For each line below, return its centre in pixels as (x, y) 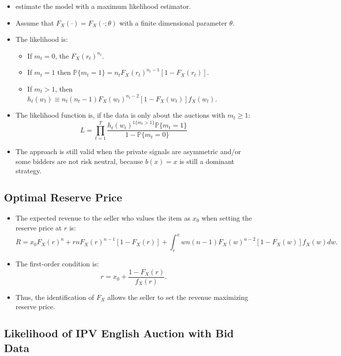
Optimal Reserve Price (63, 197)
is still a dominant (207, 161)
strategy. (29, 171)
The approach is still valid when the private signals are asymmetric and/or (128, 151)
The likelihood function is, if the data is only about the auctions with (120, 115)
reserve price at (39, 227)
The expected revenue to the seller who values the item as (103, 218)
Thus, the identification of (55, 297)
